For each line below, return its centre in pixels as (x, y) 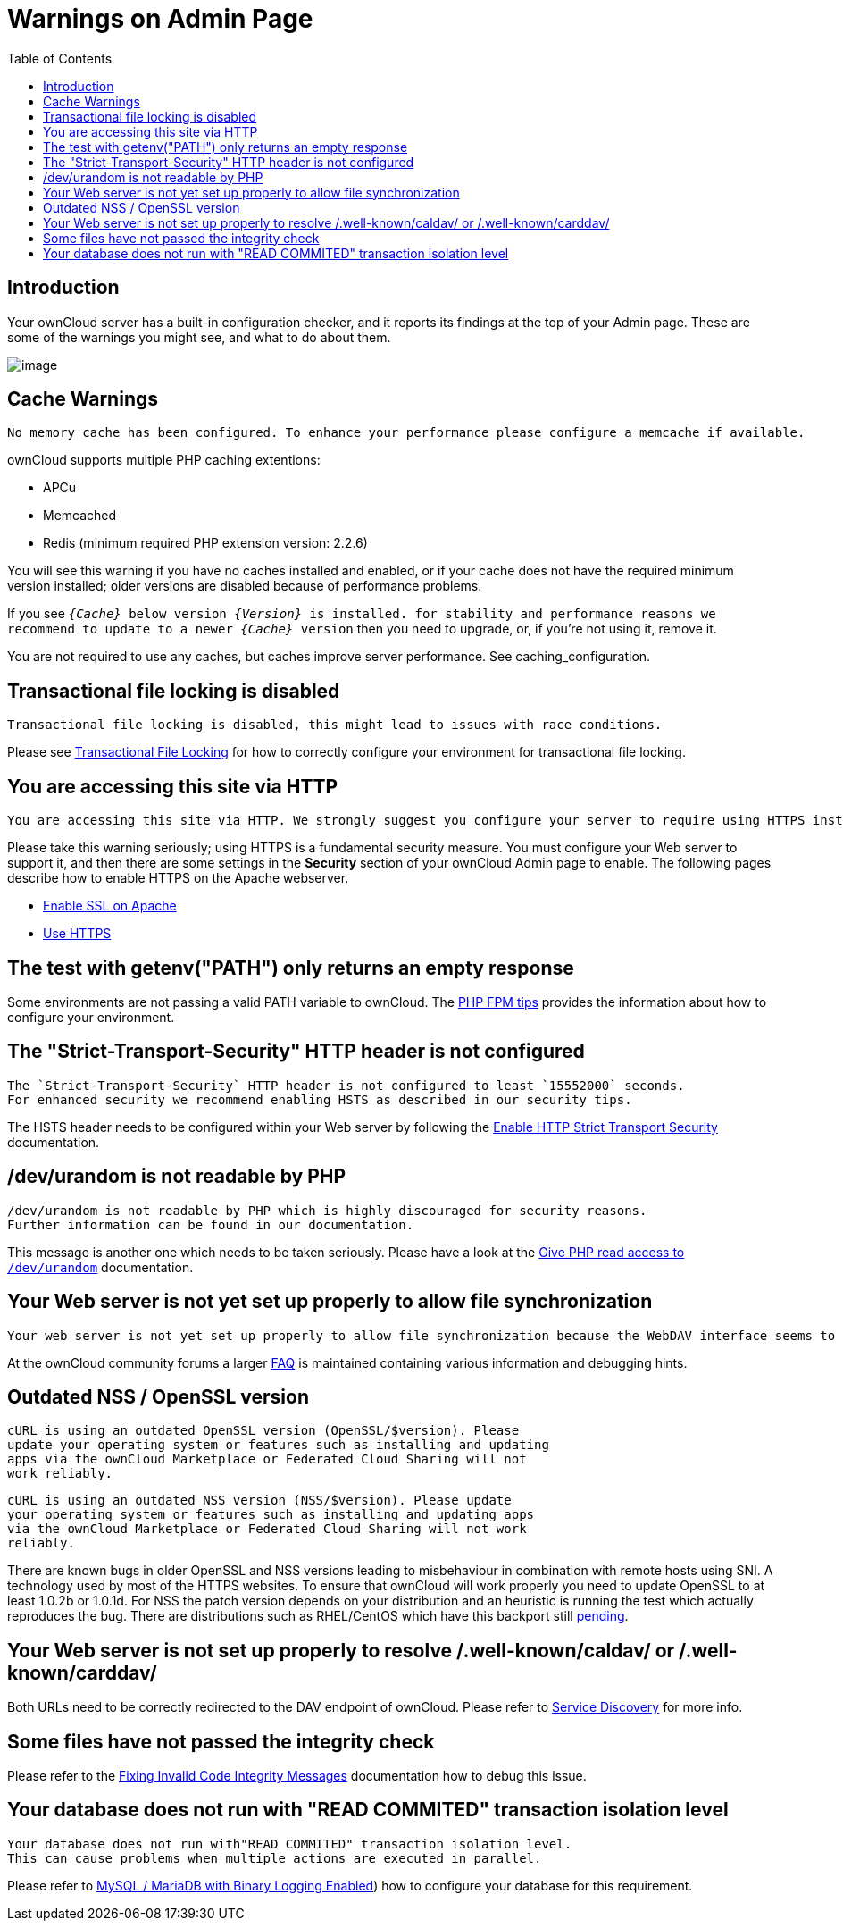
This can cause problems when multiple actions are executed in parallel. (275, 1858)
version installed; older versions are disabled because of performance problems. (245, 586)
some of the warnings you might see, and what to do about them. (199, 337)
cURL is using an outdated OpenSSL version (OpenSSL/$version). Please (263, 1431)
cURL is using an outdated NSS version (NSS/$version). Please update (259, 1500)
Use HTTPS (77, 934)
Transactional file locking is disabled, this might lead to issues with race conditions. (335, 725)
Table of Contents (60, 58)
